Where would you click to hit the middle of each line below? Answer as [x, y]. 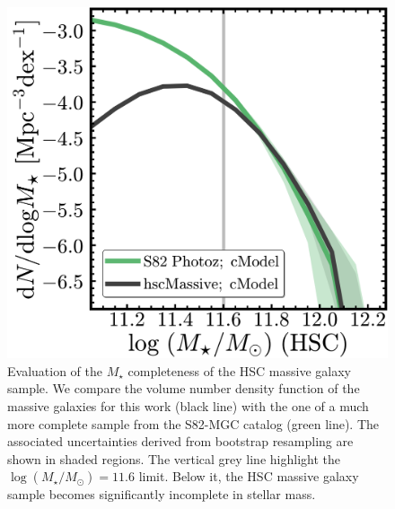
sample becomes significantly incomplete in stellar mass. [162, 494]
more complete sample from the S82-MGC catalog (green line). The [193, 423]
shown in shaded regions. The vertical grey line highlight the [174, 458]
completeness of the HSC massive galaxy [239, 370]
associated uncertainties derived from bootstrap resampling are [180, 441]
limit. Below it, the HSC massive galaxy [249, 476]
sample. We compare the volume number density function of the [184, 388]
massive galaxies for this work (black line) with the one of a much [188, 406]
